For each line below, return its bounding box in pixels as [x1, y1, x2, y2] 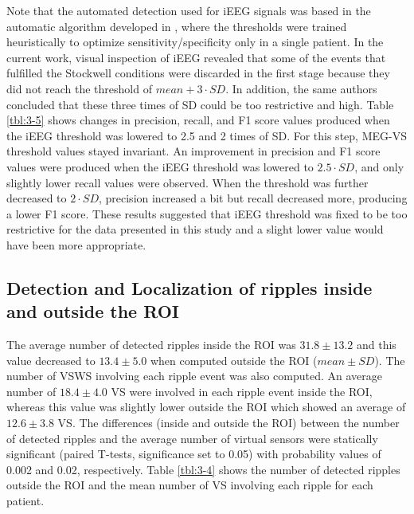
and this [356, 336, 396, 353]
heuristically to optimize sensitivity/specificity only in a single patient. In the [6, 33, 384, 50]
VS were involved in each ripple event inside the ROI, [111, 383, 373, 399]
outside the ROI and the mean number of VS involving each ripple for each [6, 477, 373, 493]
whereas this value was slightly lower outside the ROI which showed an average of [6, 398, 406, 415]
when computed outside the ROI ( [150, 351, 318, 368]
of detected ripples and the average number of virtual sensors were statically [6, 430, 378, 446]
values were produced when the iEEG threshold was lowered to [6, 158, 314, 175]
